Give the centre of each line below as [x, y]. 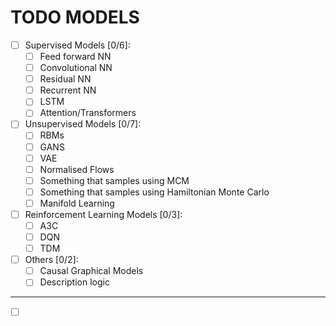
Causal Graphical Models [91, 271]
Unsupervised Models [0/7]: [83, 124]
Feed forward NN [75, 56]
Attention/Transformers [88, 113]
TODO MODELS [75, 17]
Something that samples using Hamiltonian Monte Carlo [154, 192]
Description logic [74, 282]
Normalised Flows [77, 169]
